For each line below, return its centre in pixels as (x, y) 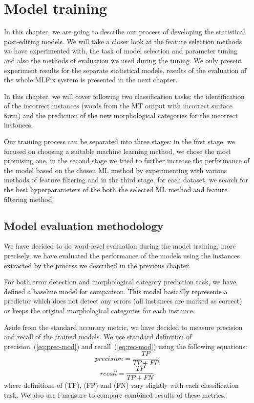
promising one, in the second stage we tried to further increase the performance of (127, 161)
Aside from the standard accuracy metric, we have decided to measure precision (123, 327)
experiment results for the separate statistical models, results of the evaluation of (125, 70)
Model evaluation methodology (84, 225)
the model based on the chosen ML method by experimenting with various (116, 170)
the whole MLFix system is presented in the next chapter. (91, 80)
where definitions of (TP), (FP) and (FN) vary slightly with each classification (121, 385)
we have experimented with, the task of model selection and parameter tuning (121, 51)
